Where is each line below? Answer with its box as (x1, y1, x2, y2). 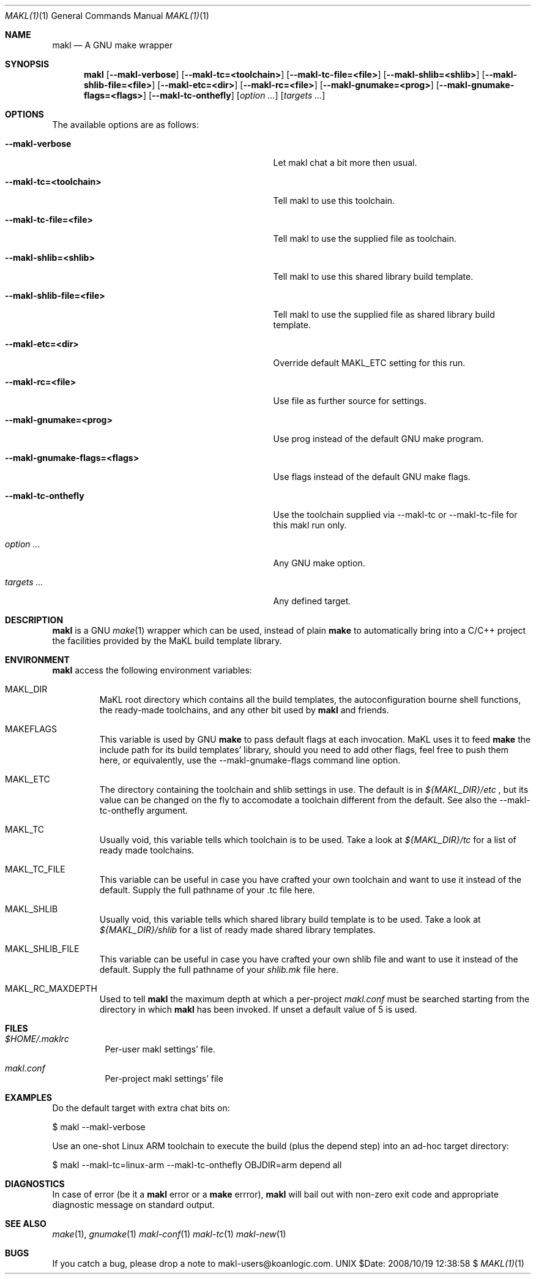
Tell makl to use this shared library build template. (273, 271, 474, 282)
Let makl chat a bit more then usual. (273, 157, 417, 168)
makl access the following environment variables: (52, 665, 252, 675)
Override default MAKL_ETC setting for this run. (273, 358, 466, 368)
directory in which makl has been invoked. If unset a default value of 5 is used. (99, 1004, 417, 1015)
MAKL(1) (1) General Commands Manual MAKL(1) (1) (5, 10, 209, 21)
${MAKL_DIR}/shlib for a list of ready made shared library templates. (99, 925, 376, 935)
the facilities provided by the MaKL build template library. (52, 636, 282, 646)
